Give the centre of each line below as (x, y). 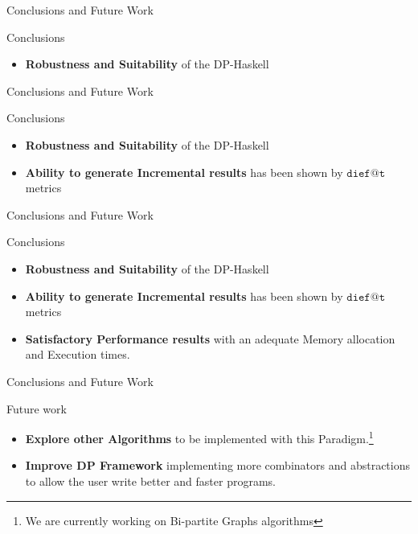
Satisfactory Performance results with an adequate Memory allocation (210, 338)
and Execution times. (78, 354)
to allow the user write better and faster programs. (150, 481)
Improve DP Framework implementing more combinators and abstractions (217, 465)
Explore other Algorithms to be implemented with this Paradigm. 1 (199, 437)
